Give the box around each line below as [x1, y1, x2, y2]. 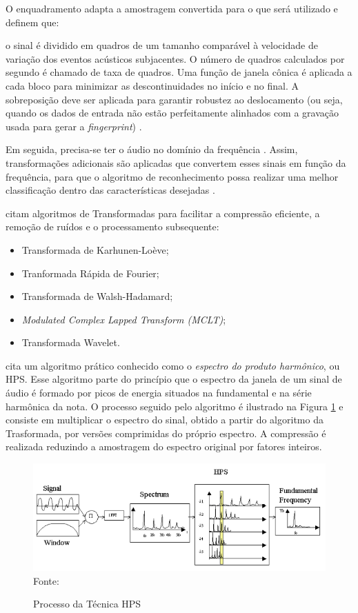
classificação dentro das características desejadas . [6, 183, 215, 197]
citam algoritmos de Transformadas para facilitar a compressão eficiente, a [6, 205, 320, 220]
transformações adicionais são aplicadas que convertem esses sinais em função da [6, 155, 346, 170]
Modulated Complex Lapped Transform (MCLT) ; [21, 312, 226, 326]
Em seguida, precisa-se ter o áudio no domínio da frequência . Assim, [6, 142, 298, 157]
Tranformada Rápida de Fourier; [21, 265, 159, 280]
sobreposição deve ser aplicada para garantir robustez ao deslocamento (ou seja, [6, 92, 343, 106]
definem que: [6, 14, 59, 29]
